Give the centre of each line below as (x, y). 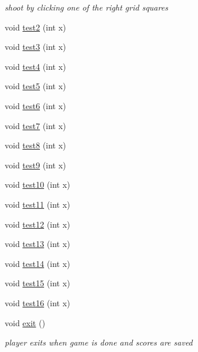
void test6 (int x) (36, 105)
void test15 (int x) (38, 283)
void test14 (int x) (38, 263)
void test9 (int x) (36, 165)
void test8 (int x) (36, 145)
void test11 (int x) (38, 204)
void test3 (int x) (36, 47)
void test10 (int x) (38, 185)
